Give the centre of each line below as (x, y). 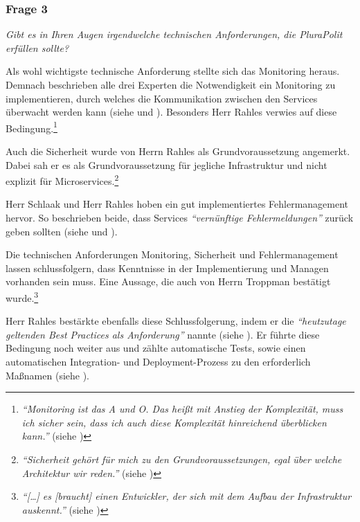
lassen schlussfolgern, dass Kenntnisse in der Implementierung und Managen (167, 268)
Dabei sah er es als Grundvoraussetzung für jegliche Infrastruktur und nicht (166, 164)
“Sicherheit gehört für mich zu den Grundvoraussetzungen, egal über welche (182, 459)
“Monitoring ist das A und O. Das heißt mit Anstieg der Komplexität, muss (182, 409)
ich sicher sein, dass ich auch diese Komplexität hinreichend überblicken (174, 422)
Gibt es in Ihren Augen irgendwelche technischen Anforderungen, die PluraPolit (174, 34)
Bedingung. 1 (31, 127)
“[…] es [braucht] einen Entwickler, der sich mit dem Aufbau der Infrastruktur (187, 496)
